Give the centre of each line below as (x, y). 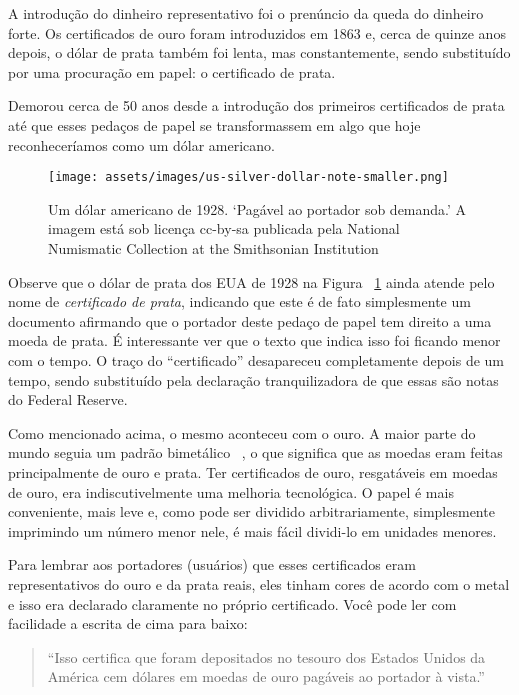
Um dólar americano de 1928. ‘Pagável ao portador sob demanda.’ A (257, 208)
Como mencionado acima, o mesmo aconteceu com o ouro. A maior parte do (242, 432)
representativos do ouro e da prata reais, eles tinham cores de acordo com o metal (259, 583)
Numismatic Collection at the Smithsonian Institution (213, 248)
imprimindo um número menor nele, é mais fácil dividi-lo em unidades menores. (252, 530)
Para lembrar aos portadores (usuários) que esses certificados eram (212, 564)
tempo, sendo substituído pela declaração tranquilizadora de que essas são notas (253, 379)
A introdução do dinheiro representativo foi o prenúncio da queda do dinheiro (246, 13)
